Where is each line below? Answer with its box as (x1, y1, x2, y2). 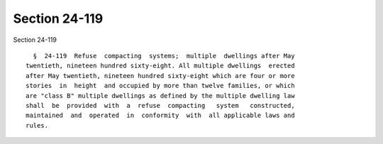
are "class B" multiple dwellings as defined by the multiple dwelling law (26, 92, 295, 99)
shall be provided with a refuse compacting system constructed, (26, 101, 295, 109)
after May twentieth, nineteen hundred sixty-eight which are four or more (26, 72, 295, 79)
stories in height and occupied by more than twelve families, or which (26, 82, 295, 90)
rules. (26, 121, 49, 129)
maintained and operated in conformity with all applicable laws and (26, 111, 295, 120)
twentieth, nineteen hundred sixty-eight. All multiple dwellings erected (26, 62, 295, 70)
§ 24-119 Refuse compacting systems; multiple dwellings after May (33, 52, 295, 60)
